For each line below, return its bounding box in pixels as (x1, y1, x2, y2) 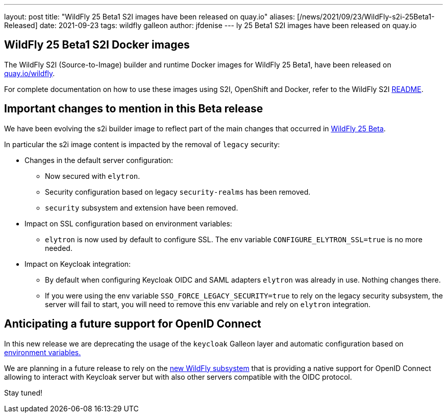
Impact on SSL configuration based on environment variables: (24, 219, 232, 228)
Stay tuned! (4, 388, 42, 397)
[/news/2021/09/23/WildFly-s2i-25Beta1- (296, 12, 435, 21)
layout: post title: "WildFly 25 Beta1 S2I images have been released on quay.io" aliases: (4, 12, 295, 21)
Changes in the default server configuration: (24, 155, 173, 165)
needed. (45, 243, 72, 252)
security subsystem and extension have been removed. (45, 203, 238, 212)
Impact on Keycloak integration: (24, 259, 131, 268)
